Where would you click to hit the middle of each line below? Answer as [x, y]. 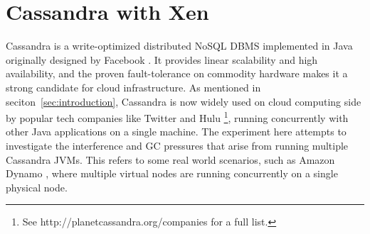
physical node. [37, 187]
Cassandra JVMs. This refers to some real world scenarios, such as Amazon [170, 159]
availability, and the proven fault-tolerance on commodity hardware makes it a [177, 73]
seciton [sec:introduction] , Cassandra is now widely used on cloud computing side [184, 101]
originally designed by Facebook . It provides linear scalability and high [162, 59]
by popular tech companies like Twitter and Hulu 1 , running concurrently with [177, 117]
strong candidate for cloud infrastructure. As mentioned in [133, 87]
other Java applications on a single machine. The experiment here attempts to [176, 132]
